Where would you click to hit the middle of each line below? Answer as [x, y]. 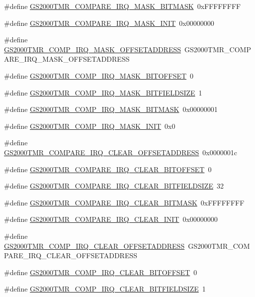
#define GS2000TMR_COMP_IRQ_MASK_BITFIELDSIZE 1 [103, 92]
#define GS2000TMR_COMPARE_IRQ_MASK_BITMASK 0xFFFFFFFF [123, 6]
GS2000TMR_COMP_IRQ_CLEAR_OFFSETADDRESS [94, 246]
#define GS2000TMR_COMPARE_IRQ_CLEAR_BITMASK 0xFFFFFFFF [124, 202]
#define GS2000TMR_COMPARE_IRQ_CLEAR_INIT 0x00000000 [111, 219]
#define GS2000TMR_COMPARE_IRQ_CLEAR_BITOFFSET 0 [108, 169]
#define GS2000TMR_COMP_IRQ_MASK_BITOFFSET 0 [99, 75]
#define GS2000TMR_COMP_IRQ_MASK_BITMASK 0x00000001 [111, 109]
